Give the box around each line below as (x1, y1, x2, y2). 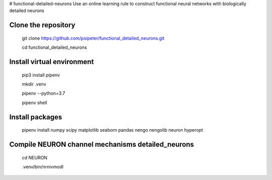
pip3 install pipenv (22, 72, 60, 78)
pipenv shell (22, 100, 47, 106)
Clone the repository (9, 21, 76, 30)
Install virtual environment (9, 58, 94, 66)
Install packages (9, 113, 62, 121)
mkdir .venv (22, 81, 46, 87)
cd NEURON (22, 154, 48, 160)
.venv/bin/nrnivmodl (22, 163, 64, 169)
